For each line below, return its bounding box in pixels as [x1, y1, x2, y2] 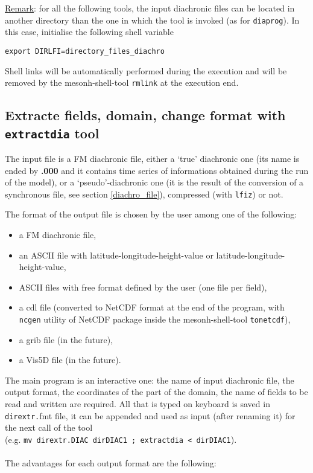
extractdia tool [5, 123, 100, 142]
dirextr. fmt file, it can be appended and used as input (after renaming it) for [5, 409, 296, 422]
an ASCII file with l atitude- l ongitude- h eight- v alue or [19, 248, 213, 261]
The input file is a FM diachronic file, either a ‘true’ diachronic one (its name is [5, 152, 300, 164]
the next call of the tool [5, 421, 93, 434]
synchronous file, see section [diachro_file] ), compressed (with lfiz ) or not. [5, 187, 283, 200]
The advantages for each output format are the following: [5, 457, 217, 469]
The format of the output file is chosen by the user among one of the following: [5, 208, 297, 220]
